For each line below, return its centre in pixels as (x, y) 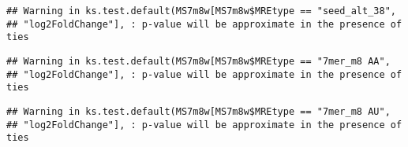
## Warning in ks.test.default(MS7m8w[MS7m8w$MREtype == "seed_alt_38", (201, 11)
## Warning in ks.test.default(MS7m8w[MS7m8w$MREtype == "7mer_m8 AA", (198, 61)
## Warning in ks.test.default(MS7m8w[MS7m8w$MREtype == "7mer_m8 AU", (198, 111)
